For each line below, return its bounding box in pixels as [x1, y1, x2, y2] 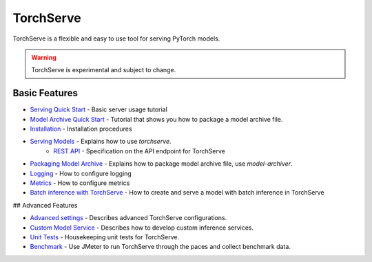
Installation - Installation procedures [30, 124, 132, 133]
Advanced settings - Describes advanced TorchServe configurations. [30, 214, 227, 222]
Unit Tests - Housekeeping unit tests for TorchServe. [30, 232, 180, 241]
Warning [31, 53, 56, 61]
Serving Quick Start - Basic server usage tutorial [30, 105, 168, 113]
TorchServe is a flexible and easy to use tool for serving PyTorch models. [12, 34, 220, 43]
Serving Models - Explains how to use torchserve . [30, 138, 172, 146]
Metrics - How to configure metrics [30, 179, 130, 187]
